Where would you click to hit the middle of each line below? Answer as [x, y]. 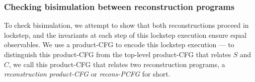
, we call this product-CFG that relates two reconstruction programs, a [117, 64]
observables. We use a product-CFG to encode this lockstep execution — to [119, 44]
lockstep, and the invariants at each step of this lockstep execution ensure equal [125, 35]
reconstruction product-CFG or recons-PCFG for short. [87, 74]
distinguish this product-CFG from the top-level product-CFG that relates [118, 54]
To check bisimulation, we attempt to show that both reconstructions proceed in [127, 25]
